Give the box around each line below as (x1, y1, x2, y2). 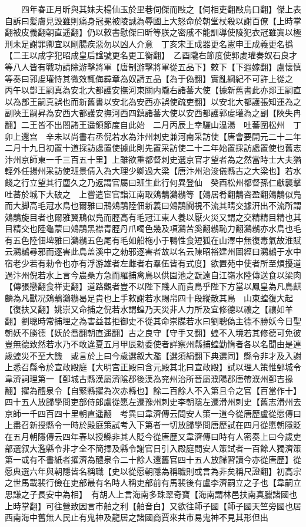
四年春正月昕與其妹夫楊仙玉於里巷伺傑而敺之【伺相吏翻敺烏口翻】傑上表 (21, 3, 301, 15)
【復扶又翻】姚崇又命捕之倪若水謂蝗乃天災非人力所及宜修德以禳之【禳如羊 (5, 303, 293, 315)
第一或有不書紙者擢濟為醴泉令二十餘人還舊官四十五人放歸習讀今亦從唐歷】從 (5, 453, 301, 466)
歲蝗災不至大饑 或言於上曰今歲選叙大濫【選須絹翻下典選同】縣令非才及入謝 (5, 349, 301, 361)
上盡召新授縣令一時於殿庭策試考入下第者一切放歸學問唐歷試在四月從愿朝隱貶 (5, 419, 301, 431)
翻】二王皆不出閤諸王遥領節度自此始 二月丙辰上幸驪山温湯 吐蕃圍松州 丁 (5, 118, 301, 130)
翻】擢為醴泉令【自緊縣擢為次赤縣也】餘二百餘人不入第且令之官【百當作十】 (5, 384, 301, 396)
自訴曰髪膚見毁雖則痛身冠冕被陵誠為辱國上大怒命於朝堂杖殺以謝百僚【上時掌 (5, 14, 301, 27)
